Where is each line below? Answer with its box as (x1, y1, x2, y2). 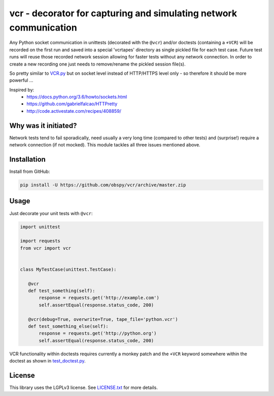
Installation (9, 155, 46, 164)
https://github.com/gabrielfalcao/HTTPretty (26, 101, 118, 107)
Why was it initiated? (9, 121, 77, 130)
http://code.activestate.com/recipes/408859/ (26, 108, 122, 114)
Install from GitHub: (9, 168, 50, 175)
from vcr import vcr (20, 245, 71, 251)
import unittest (20, 224, 61, 230)
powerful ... (9, 77, 33, 83)
